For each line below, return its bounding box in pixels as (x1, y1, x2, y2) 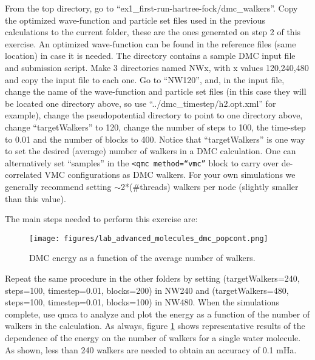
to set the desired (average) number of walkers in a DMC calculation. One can (5, 144, 296, 157)
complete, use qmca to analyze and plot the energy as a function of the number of (5, 307, 310, 320)
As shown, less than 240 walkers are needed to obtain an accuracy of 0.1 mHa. (5, 343, 297, 356)
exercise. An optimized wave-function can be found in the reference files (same (5, 37, 296, 50)
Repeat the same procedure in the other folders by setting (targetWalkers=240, (5, 272, 300, 284)
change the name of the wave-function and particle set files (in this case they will (5, 85, 307, 98)
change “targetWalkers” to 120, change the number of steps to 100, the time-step (5, 120, 306, 133)
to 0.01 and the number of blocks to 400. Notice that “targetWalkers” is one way (5, 132, 305, 145)
